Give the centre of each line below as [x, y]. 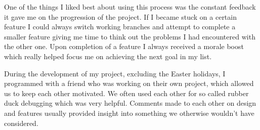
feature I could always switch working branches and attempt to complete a [120, 27]
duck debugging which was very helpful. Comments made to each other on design [130, 103]
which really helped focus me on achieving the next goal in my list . [108, 56]
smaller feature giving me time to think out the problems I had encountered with [130, 36]
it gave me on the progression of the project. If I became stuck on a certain [120, 16]
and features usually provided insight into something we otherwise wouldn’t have [129, 113]
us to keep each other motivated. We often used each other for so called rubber [126, 93]
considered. [21, 123]
